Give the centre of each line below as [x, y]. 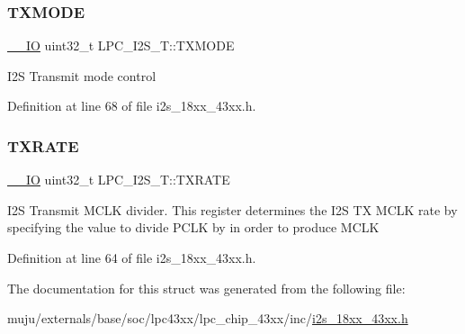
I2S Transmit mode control [82, 75]
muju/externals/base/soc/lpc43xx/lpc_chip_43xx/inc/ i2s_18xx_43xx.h [208, 318]
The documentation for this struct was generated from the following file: [206, 288]
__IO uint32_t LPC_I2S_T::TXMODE [121, 45]
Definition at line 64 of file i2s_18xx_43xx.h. [132, 257]
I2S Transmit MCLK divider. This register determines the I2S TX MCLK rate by [232, 209]
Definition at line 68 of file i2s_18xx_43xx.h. [132, 106]
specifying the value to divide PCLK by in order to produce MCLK [193, 227]
